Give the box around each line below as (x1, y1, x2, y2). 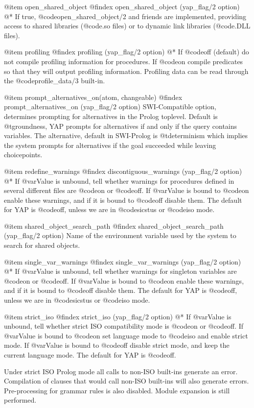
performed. (4, 395, 37, 405)
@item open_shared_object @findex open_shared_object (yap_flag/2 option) (4, 1, 240, 11)
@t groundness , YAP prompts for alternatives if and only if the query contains (4, 120, 237, 131)
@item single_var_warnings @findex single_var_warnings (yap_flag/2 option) (4, 256, 241, 266)
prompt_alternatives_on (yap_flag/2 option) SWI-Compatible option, (4, 101, 216, 112)
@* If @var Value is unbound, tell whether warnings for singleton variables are (4, 266, 237, 276)
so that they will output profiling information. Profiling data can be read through (4, 66, 249, 76)
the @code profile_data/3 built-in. (4, 75, 105, 86)
